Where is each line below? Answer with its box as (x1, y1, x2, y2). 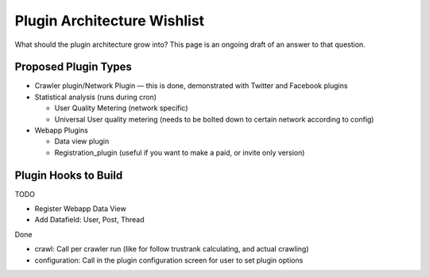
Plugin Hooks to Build (14, 168, 123, 182)
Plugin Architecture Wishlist (14, 12, 205, 29)
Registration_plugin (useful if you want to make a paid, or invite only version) (54, 148, 305, 157)
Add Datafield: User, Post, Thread (34, 215, 145, 225)
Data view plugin (54, 137, 110, 146)
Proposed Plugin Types (14, 60, 133, 74)
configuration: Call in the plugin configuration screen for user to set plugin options (34, 255, 303, 265)
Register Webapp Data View (34, 204, 126, 214)
